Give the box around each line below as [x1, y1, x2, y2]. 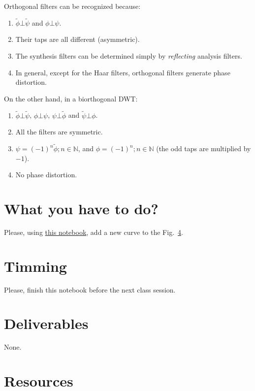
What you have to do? [4, 198, 159, 218]
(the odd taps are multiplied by [156, 143, 251, 153]
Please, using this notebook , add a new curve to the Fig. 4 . [4, 227, 183, 237]
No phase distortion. [15, 169, 77, 180]
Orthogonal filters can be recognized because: [4, 1, 141, 11]
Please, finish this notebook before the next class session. [4, 284, 176, 294]
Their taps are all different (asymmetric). [15, 34, 140, 44]
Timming [4, 256, 67, 276]
